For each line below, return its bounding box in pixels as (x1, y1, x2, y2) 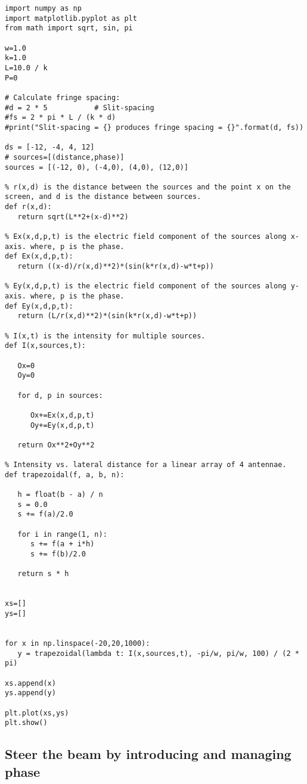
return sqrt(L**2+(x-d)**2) (17, 212, 129, 221)
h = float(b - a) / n (17, 490, 103, 499)
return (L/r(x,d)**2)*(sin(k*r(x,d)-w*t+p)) (17, 312, 197, 321)
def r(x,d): (5, 203, 52, 211)
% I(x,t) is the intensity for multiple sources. (5, 331, 206, 340)
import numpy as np (5, 4, 82, 13)
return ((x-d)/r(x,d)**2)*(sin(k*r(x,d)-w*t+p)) (17, 262, 214, 271)
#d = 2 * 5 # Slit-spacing (5, 103, 154, 112)
